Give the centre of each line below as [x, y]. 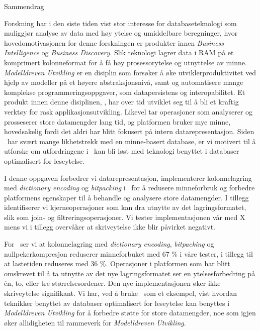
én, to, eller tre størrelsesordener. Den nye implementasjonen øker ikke [112, 283]
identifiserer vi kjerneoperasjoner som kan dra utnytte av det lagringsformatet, [125, 207]
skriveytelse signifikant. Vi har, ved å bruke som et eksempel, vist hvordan [120, 293]
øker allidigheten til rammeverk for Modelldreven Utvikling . [95, 322]
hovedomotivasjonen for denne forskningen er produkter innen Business [114, 42]
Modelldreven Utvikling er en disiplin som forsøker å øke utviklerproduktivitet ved [130, 72]
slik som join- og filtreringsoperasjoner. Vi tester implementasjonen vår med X [125, 217]
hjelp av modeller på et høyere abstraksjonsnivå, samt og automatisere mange [124, 82]
